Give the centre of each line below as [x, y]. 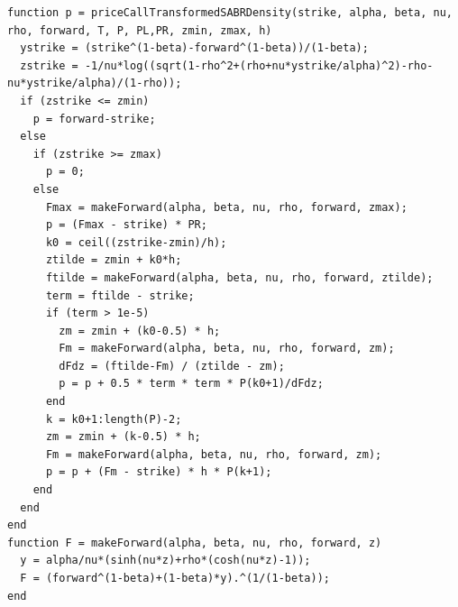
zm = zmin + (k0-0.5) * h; [140, 331]
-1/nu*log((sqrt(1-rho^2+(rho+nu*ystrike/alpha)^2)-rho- [259, 65]
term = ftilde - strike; [120, 295]
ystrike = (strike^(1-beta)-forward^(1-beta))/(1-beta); [194, 48]
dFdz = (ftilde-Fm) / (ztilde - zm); [172, 366]
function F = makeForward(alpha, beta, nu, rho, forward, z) [195, 543]
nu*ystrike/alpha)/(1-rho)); [95, 83]
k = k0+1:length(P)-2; [114, 419]
